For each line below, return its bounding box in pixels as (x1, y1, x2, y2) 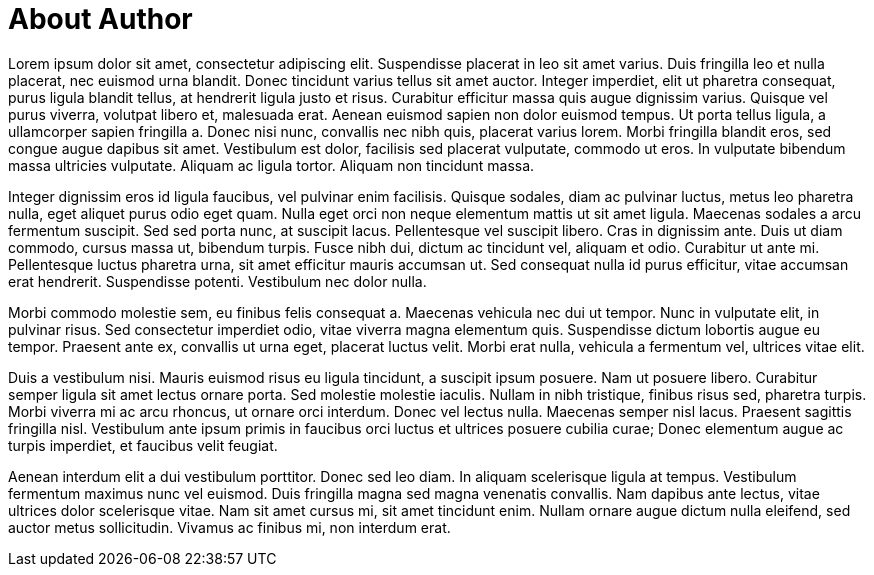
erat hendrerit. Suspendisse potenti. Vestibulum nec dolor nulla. (8, 272, 427, 290)
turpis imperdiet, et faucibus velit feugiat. (8, 436, 278, 454)
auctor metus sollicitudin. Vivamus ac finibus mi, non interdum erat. (8, 518, 451, 536)
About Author (8, 2, 193, 36)
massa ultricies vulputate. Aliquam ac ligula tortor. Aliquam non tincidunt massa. (8, 156, 535, 174)
